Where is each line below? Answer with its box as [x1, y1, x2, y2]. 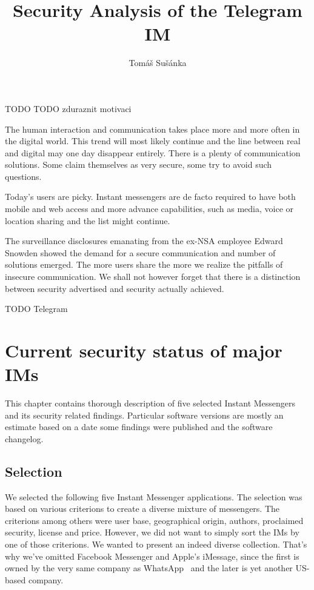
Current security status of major [5, 338, 282, 362]
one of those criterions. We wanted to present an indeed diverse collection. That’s [5, 538, 307, 551]
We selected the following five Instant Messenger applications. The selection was [5, 490, 302, 503]
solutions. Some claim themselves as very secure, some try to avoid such [5, 158, 272, 171]
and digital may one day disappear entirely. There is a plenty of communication [5, 146, 301, 159]
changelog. [5, 432, 44, 445]
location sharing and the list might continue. [5, 214, 170, 227]
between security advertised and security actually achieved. [5, 282, 224, 294]
